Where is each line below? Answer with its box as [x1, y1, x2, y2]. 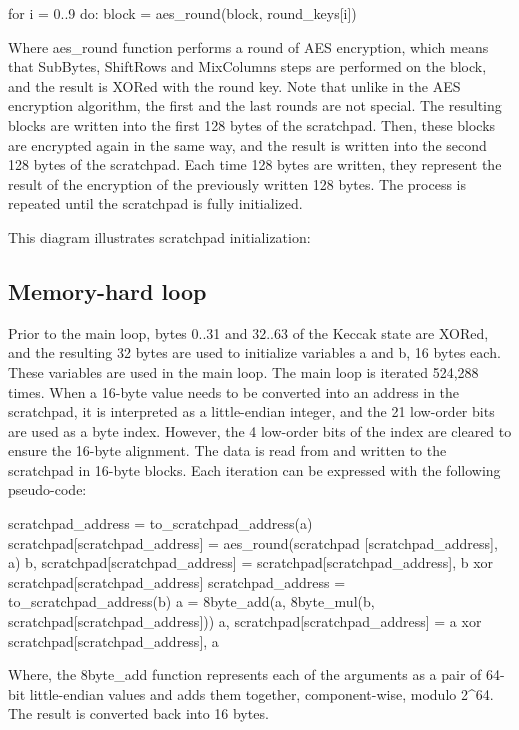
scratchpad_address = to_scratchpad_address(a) [8, 513, 313, 534]
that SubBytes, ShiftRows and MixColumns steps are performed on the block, [8, 56, 487, 77]
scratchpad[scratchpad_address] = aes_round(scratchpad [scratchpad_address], [8, 532, 498, 553]
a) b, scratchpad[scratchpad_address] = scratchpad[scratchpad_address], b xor [8, 552, 494, 573]
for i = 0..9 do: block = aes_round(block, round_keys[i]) [8, 3, 357, 23]
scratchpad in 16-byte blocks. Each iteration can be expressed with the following [8, 459, 501, 480]
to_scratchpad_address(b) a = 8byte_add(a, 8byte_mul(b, [8, 591, 375, 612]
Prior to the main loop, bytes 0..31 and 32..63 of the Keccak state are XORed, [8, 322, 489, 343]
